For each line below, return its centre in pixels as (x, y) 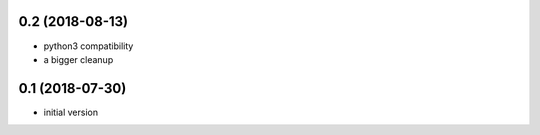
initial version (71, 112)
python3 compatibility (88, 46)
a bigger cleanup (78, 59)
